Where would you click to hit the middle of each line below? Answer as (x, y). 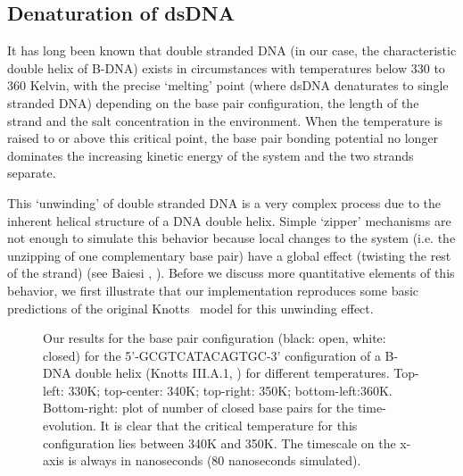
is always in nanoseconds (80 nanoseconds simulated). (215, 460)
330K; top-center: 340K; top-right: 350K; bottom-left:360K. (230, 390)
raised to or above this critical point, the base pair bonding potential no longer (223, 138)
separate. (32, 173)
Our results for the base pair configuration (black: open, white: (215, 338)
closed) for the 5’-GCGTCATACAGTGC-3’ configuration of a (212, 355)
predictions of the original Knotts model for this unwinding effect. (190, 308)
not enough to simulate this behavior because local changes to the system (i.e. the (231, 238)
